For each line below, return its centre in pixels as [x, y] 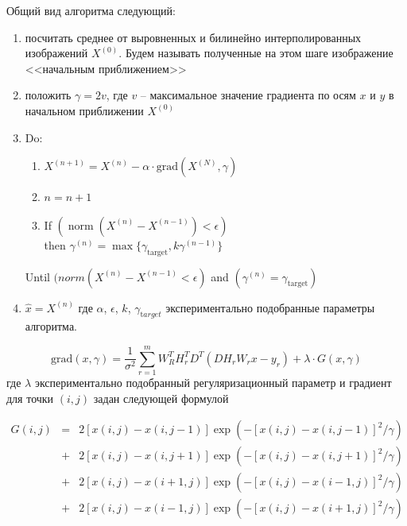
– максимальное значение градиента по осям [248, 95]
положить [48, 95]
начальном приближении [84, 110]
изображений [56, 53]
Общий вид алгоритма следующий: [91, 10]
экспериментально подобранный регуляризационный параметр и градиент [213, 383]
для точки [30, 398]
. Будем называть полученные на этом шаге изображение [256, 53]
